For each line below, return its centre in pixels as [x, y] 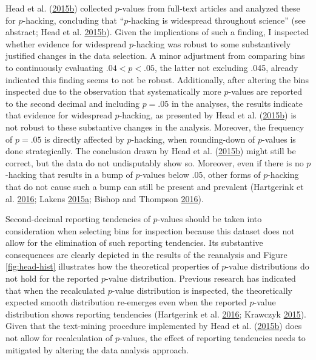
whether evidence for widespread [66, 43]
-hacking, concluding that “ [73, 20]
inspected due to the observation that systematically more [113, 91]
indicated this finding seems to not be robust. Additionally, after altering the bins [157, 79]
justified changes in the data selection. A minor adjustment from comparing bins [155, 56]
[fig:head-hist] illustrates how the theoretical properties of [112, 266]
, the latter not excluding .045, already [226, 67]
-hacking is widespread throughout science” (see [217, 20]
